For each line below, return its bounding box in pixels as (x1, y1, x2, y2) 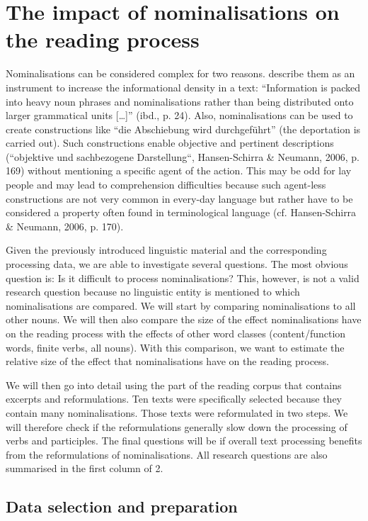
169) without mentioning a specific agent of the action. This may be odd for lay (6, 163, 352, 178)
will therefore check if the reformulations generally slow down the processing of (6, 419, 347, 434)
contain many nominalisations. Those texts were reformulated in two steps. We (6, 405, 348, 420)
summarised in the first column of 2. (6, 461, 163, 476)
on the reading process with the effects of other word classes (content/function (6, 326, 346, 340)
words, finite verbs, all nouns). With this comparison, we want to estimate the (6, 340, 345, 354)
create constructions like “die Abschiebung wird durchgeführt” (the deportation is (6, 121, 361, 136)
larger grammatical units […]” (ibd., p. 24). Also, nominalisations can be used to (6, 108, 353, 123)
